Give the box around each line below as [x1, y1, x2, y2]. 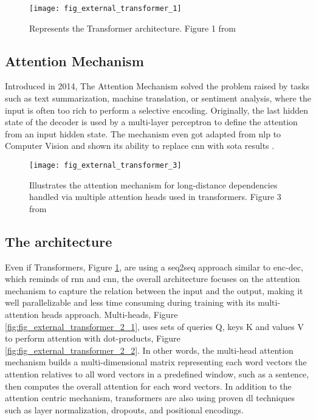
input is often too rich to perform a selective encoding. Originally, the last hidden [5, 103, 308, 116]
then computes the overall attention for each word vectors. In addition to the [5, 379, 292, 392]
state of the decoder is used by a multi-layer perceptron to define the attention [5, 115, 298, 128]
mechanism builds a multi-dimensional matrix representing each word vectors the [5, 356, 307, 368]
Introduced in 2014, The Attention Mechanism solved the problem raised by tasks [5, 80, 309, 92]
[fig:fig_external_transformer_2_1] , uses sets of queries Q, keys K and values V [5, 320, 304, 332]
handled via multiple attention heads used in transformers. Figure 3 [29, 190, 281, 203]
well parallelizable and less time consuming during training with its [5, 296, 255, 309]
